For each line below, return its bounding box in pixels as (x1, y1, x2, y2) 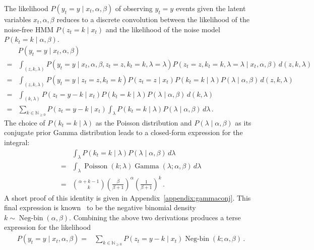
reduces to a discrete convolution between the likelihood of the (56, 14, 249, 24)
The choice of (4, 117, 45, 128)
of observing (115, 3, 153, 13)
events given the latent (175, 3, 246, 13)
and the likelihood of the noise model (105, 24, 220, 34)
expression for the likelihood (4, 222, 91, 232)
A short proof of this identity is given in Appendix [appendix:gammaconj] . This (4, 192, 251, 203)
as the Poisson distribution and (95, 117, 192, 128)
